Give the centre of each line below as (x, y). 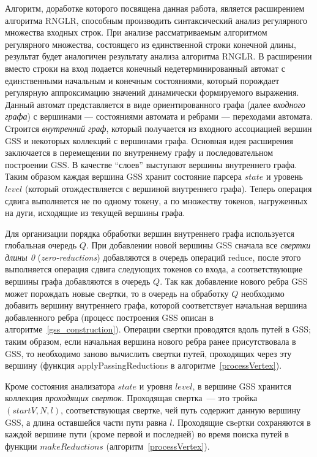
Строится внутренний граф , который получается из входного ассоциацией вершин (158, 128)
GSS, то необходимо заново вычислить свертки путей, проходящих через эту (148, 353)
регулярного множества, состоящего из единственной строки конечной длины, (151, 44)
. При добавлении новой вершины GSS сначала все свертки (198, 245)
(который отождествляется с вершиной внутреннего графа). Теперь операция (168, 188)
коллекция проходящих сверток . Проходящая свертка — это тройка (131, 398)
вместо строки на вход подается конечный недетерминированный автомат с (145, 68)
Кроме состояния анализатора (60, 386)
